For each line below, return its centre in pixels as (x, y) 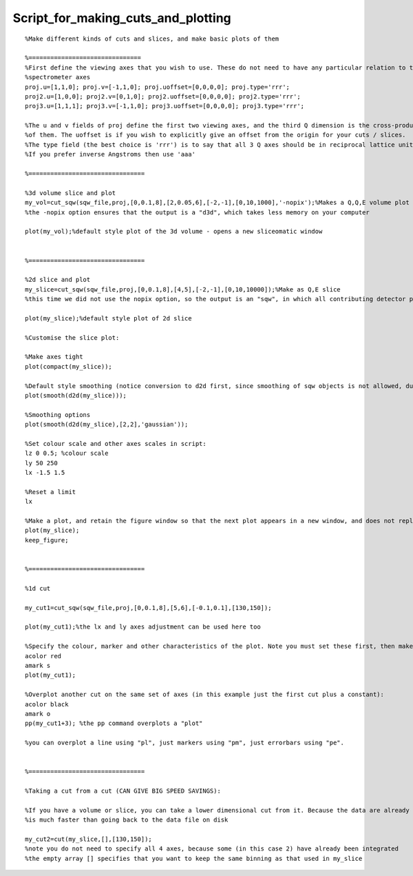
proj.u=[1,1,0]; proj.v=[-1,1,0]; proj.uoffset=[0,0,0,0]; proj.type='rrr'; (158, 87)
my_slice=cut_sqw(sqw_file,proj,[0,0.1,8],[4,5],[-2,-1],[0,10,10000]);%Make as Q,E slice (183, 289)
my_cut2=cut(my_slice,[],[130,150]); (89, 839)
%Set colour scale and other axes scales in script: (116, 444)
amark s (38, 665)
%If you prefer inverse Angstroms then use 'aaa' (110, 154)
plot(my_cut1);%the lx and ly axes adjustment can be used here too (143, 627)
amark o (38, 714)
